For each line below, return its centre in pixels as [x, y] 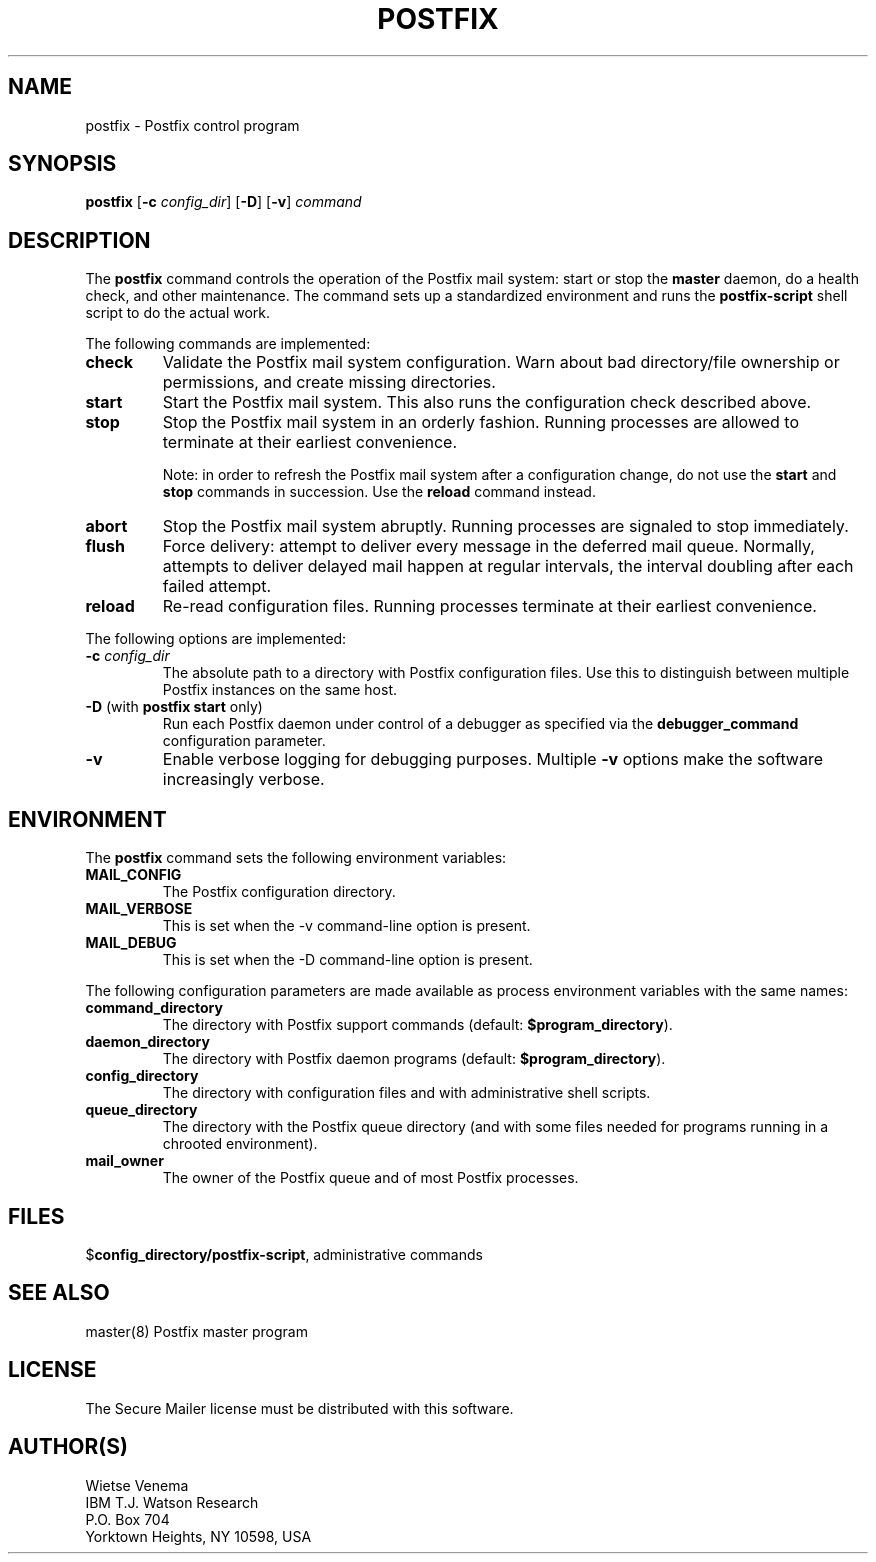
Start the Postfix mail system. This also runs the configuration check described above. [487, 402]
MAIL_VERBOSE [139, 909]
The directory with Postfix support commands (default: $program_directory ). [417, 1025]
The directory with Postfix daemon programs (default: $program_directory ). [414, 1059]
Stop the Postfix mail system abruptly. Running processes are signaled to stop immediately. [505, 526]
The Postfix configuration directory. [279, 892]
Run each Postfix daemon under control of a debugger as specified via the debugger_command [480, 724]
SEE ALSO [59, 1293]
